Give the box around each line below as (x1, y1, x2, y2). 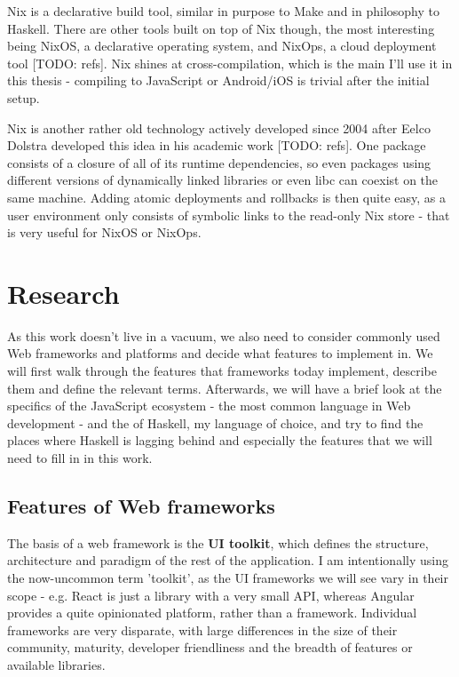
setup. (7, 88, 40, 107)
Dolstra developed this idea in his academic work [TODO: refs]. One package (7, 136, 426, 155)
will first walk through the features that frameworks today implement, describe (7, 362, 437, 380)
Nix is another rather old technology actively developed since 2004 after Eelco (7, 118, 431, 137)
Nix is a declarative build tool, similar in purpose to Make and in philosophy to (7, 2, 439, 20)
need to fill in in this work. (7, 449, 153, 466)
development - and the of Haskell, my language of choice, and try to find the (7, 413, 423, 432)
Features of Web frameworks (7, 491, 275, 519)
